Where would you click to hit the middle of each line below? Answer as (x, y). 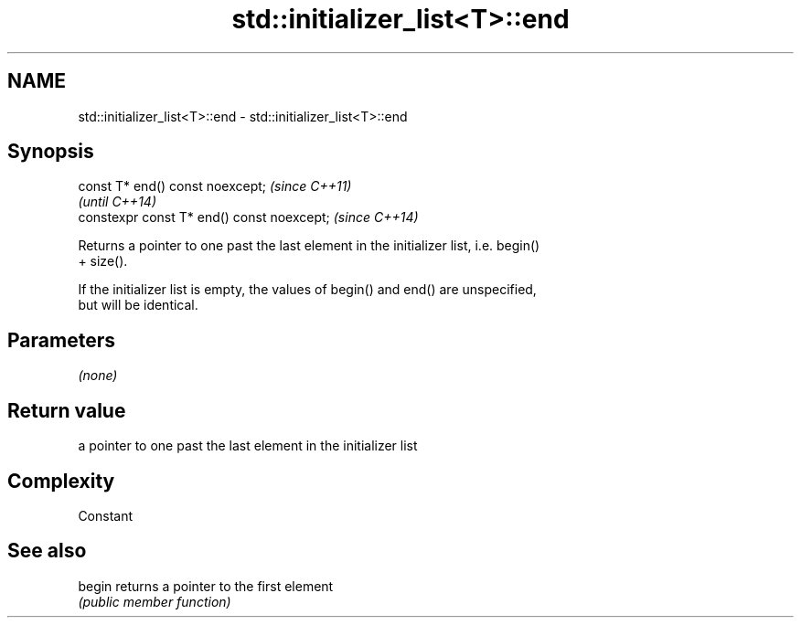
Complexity (61, 481)
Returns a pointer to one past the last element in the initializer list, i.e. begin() (309, 246)
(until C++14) (117, 202)
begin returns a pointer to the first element (206, 586)
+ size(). (103, 261)
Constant (106, 515)
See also (47, 551)
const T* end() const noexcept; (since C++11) (215, 186)
